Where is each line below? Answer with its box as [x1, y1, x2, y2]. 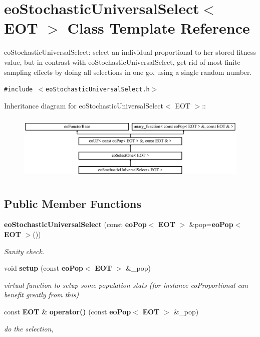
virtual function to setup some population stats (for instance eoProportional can [4, 279, 248, 290]
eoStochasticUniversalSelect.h [46, 86, 150, 93]
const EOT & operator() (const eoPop [4, 306, 131, 317]
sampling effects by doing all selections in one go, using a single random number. [4, 66, 252, 77]
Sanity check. [4, 246, 45, 256]
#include [4, 86, 33, 93]
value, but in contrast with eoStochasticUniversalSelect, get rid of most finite [4, 56, 240, 67]
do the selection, [4, 323, 54, 333]
